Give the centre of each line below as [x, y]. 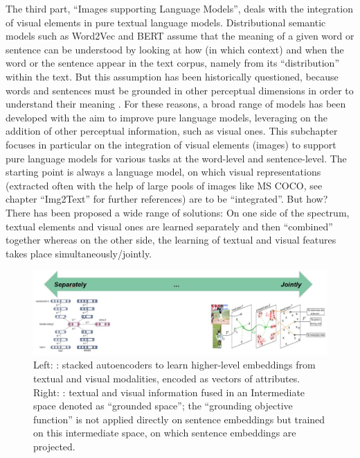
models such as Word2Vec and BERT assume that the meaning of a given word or [180, 36]
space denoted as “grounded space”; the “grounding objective [163, 406]
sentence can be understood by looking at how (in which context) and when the [175, 49]
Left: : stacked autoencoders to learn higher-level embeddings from [174, 365]
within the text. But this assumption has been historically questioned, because [172, 76]
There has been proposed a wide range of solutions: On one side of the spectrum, [178, 212]
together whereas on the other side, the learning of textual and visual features [171, 240]
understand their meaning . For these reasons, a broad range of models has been [176, 104]
